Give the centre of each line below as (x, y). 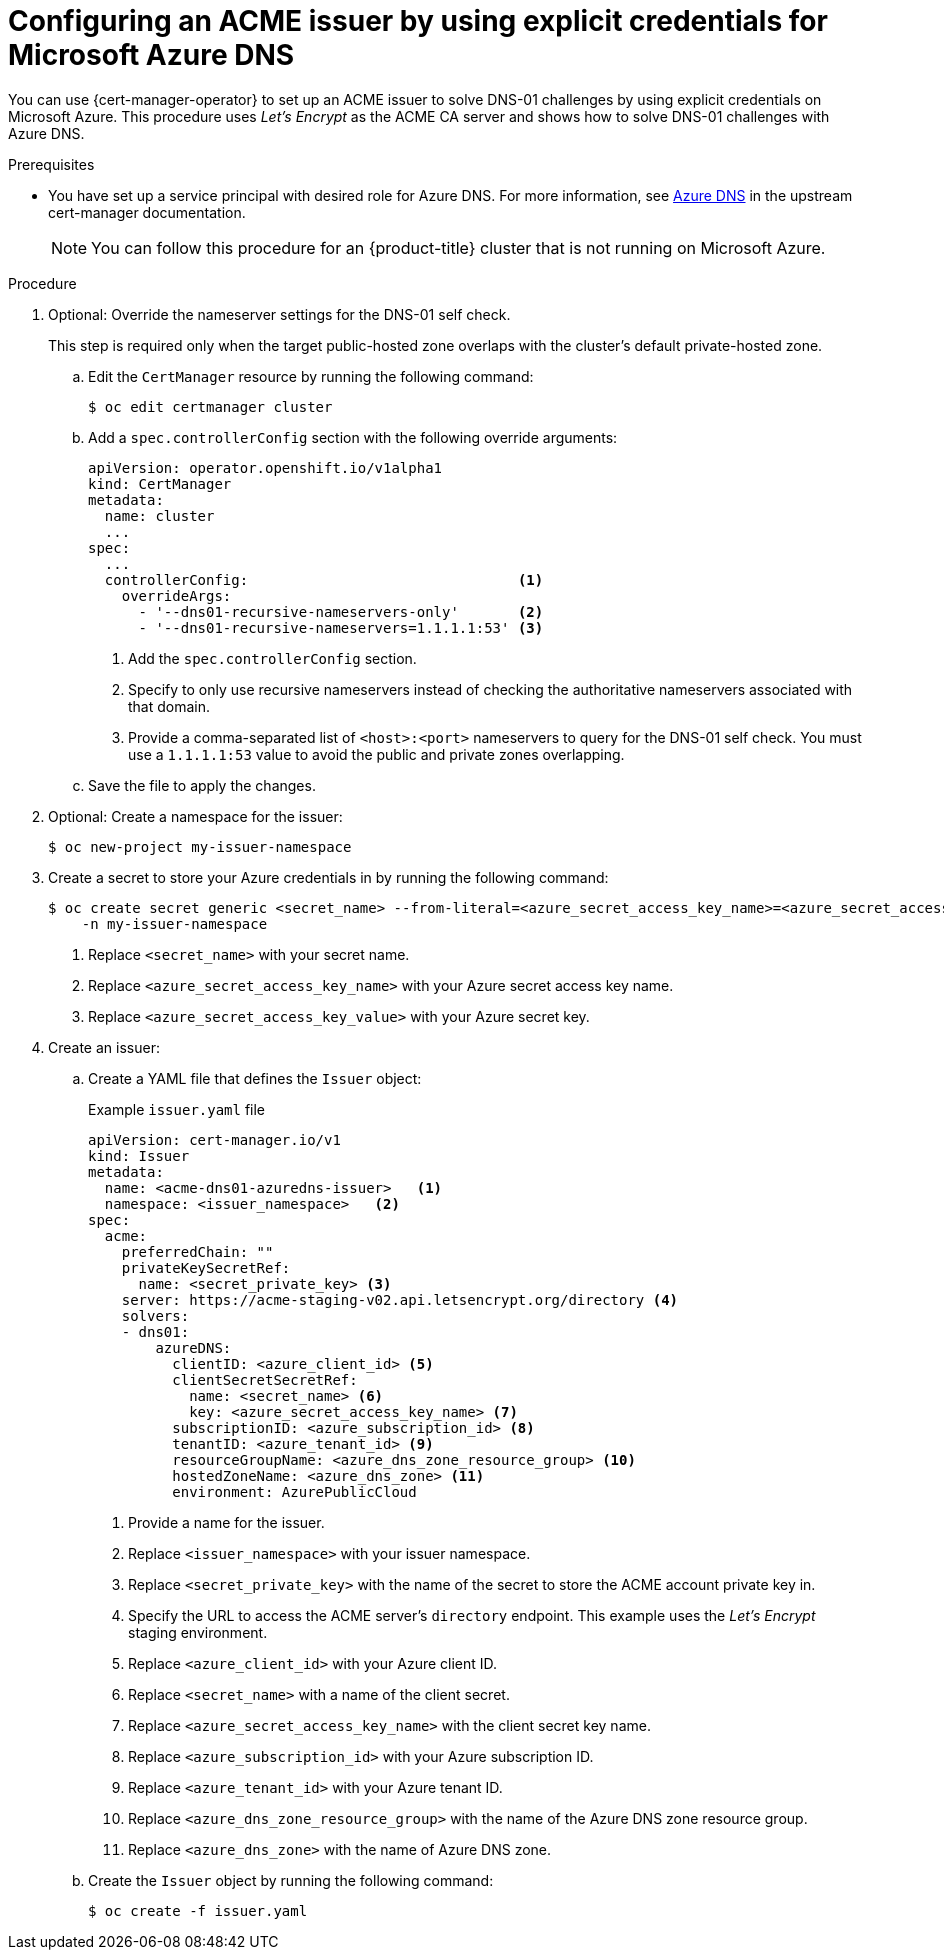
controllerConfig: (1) (324, 579)
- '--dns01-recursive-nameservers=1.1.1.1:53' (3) (341, 627)
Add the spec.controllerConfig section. (272, 658)
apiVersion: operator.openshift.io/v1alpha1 (265, 467)
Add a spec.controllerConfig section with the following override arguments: (353, 437)
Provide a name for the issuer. (226, 1522)
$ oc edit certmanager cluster (210, 406)
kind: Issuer (139, 1155)
